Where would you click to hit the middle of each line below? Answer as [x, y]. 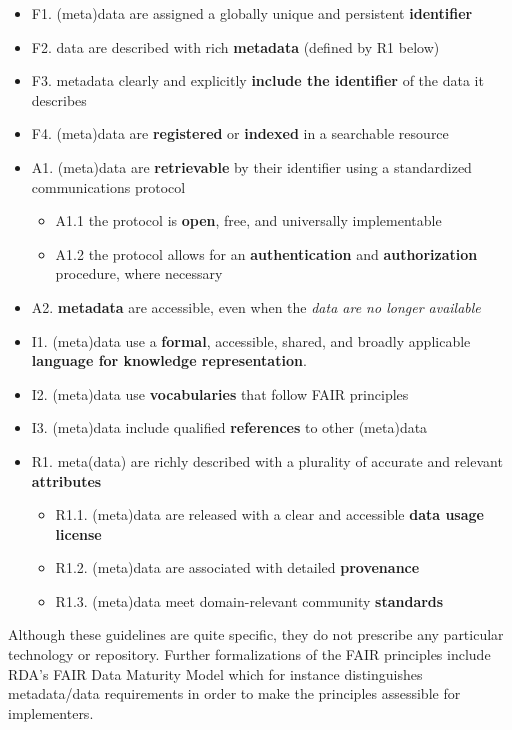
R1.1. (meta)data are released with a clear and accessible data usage [269, 514]
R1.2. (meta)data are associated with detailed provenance [237, 567]
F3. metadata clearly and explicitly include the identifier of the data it [257, 80]
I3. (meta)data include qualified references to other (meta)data [229, 427]
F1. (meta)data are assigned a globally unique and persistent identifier [252, 13]
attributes [66, 480]
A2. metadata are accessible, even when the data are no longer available [256, 306]
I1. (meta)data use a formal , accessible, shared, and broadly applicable [251, 340]
